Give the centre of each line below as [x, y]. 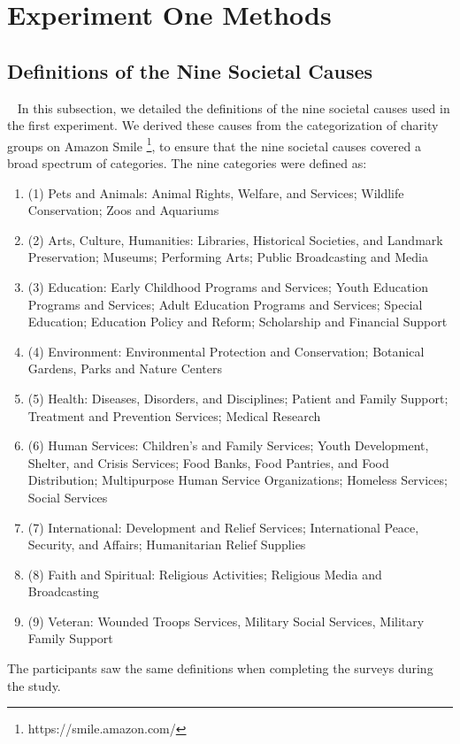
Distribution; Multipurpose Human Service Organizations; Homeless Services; [238, 480]
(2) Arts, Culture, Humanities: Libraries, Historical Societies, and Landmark [235, 239]
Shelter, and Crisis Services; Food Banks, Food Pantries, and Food [208, 462]
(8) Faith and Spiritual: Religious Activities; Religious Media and [205, 574]
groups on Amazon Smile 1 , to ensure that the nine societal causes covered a [214, 144]
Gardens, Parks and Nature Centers [125, 368]
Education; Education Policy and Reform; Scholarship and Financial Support [238, 322]
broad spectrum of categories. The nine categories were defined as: [187, 163]
